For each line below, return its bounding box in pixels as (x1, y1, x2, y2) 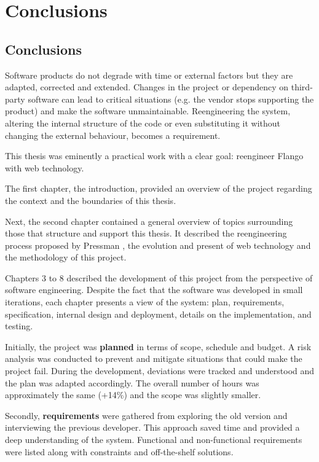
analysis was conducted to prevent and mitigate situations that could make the (5, 352, 302, 365)
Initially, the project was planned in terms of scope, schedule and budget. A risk (5, 340, 312, 353)
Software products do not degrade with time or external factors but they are (5, 68, 293, 81)
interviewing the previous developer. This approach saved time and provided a (5, 421, 300, 434)
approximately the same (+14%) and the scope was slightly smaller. (5, 388, 261, 401)
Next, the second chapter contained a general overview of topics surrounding (5, 214, 293, 227)
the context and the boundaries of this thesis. (5, 194, 176, 206)
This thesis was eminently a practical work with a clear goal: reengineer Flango (5, 149, 304, 162)
